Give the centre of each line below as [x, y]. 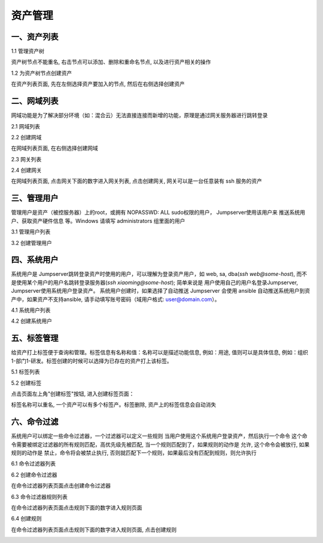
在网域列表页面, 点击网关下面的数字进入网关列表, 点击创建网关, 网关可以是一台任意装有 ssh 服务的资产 [137, 181]
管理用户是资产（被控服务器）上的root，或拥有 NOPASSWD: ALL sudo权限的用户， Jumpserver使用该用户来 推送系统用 [158, 213]
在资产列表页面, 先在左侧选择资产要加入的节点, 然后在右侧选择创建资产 [98, 84]
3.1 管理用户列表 [31, 232]
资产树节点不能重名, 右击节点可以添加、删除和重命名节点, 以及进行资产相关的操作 [111, 62]
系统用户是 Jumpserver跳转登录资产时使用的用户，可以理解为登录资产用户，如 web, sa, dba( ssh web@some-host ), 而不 [159, 274]
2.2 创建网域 [26, 137]
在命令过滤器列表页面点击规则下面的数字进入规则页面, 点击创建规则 [94, 529]
